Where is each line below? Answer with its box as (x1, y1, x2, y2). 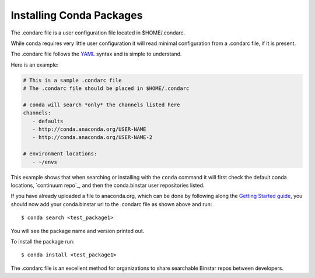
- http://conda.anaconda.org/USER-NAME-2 (32, 134, 153, 141)
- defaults (32, 117, 64, 124)
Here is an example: (10, 61, 59, 68)
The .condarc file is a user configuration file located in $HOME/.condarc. (10, 29, 185, 36)
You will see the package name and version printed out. (10, 227, 145, 234)
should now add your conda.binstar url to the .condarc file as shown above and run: (10, 200, 212, 207)
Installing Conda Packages (10, 9, 143, 22)
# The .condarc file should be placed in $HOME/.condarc (23, 85, 190, 92)
